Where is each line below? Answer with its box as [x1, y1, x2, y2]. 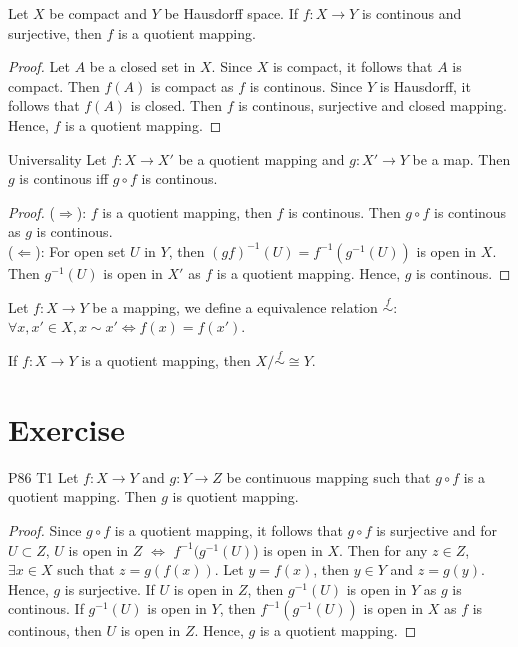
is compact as [150, 75, 234, 96]
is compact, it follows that [272, 56, 433, 77]
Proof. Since [8, 520, 82, 541]
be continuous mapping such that [226, 466, 431, 487]
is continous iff [19, 168, 109, 189]
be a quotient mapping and [178, 148, 345, 169]
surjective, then [8, 22, 102, 43]
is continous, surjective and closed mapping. [238, 95, 507, 116]
